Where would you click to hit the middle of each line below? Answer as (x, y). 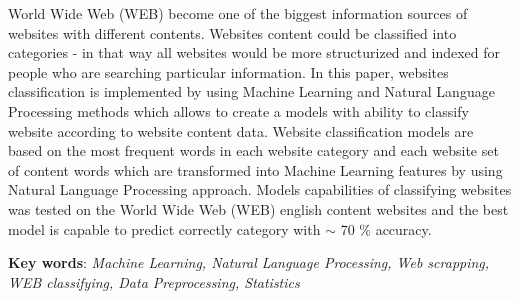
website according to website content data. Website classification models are (241, 130)
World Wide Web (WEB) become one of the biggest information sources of (238, 13)
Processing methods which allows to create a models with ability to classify (238, 110)
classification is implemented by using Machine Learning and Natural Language (251, 91)
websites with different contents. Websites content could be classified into (232, 32)
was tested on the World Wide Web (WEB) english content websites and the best (258, 208)
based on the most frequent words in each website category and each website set (253, 150)
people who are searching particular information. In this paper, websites (228, 71)
